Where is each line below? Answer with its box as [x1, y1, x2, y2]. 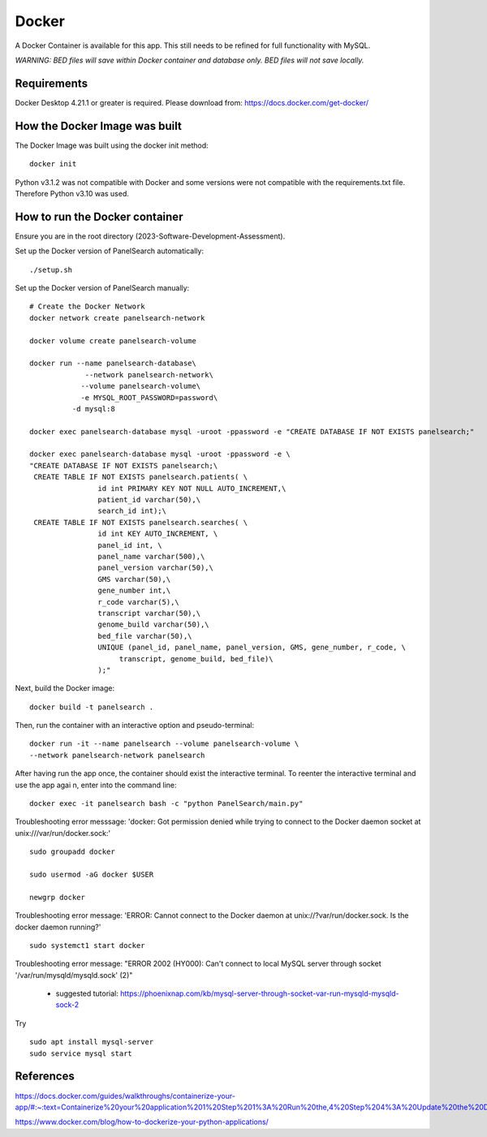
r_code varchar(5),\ [97, 597, 180, 606]
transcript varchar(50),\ [97, 609, 201, 618]
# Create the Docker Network [29, 302, 145, 312]
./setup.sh [29, 265, 73, 274]
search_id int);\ [97, 506, 166, 515]
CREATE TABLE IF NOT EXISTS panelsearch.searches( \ [33, 518, 248, 527]
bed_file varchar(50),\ [97, 631, 192, 640]
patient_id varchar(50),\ [97, 495, 201, 505]
